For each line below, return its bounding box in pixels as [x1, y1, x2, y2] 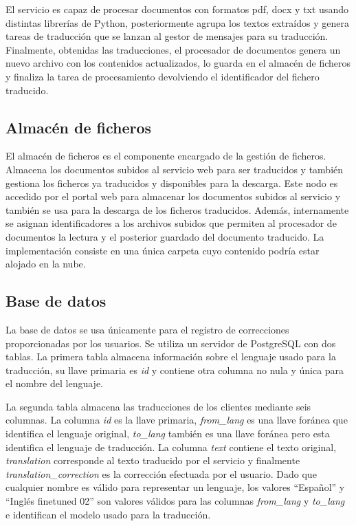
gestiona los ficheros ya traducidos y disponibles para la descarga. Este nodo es [5, 175, 338, 190]
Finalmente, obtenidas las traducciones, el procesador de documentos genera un [5, 42, 341, 56]
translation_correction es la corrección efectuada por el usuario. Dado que [5, 466, 317, 481]
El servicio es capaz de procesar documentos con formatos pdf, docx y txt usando [5, 2, 348, 16]
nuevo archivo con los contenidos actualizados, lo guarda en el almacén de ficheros [5, 56, 351, 70]
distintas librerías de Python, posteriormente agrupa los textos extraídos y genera [5, 15, 349, 30]
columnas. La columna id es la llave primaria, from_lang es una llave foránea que [5, 413, 348, 427]
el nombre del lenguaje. [5, 376, 103, 391]
